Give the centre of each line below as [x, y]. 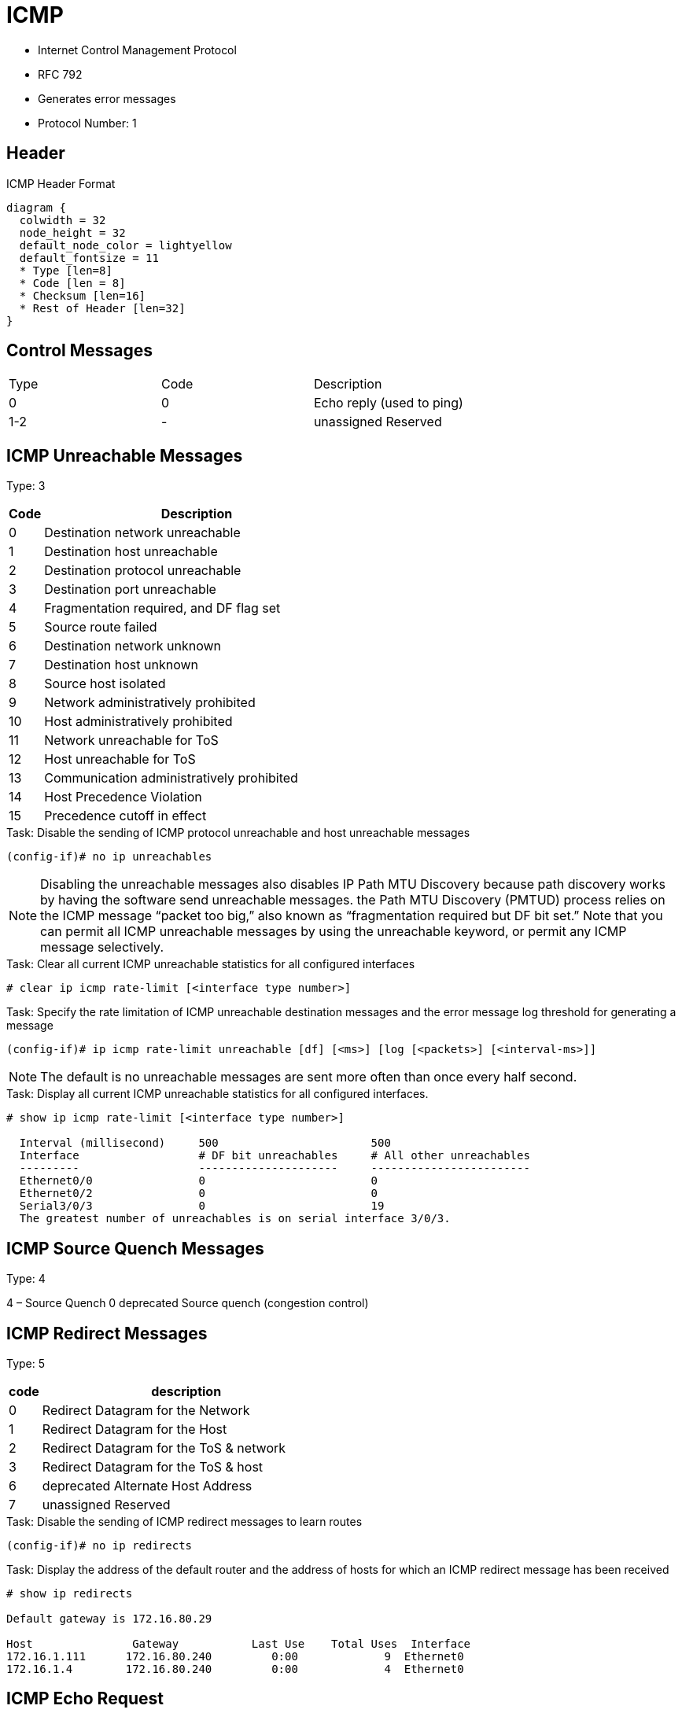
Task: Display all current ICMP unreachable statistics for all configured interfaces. [218, 1094]
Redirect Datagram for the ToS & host [153, 1466]
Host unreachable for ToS [120, 759]
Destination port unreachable [130, 589]
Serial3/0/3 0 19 [202, 1206]
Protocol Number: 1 [87, 123]
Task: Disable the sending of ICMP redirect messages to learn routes [184, 1521]
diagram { [36, 207]
